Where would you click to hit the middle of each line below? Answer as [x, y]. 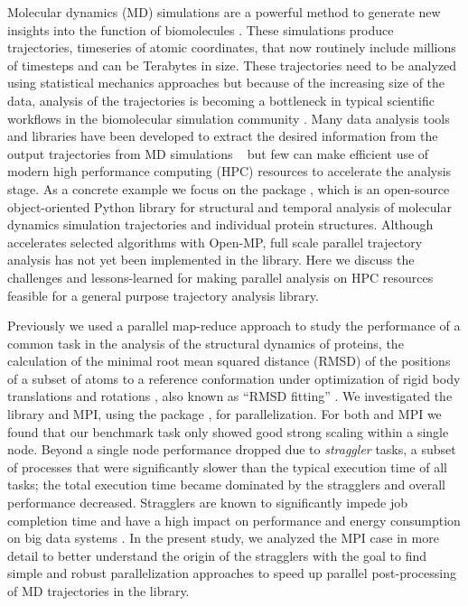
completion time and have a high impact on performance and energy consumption [234, 520]
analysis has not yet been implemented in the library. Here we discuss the [211, 260]
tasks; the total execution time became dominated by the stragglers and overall [226, 485]
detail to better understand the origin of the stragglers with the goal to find [217, 555]
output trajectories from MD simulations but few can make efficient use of [218, 153]
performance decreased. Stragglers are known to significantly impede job [208, 503]
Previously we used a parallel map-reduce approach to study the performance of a [234, 326]
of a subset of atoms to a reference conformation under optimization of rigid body [234, 378]
